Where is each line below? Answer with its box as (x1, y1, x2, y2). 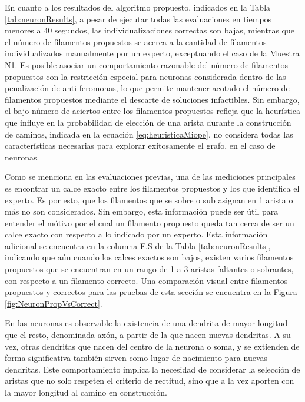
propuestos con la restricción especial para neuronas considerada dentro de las (5, 70, 286, 82)
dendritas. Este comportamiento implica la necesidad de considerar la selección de (5, 363, 300, 375)
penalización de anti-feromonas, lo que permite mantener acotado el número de (5, 82, 290, 94)
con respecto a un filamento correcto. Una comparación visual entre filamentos (5, 274, 288, 286)
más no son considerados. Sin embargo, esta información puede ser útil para (5, 205, 279, 217)
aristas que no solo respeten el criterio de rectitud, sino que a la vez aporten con (5, 374, 294, 387)
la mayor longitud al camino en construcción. (5, 386, 167, 398)
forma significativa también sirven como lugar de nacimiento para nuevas (5, 351, 268, 364)
